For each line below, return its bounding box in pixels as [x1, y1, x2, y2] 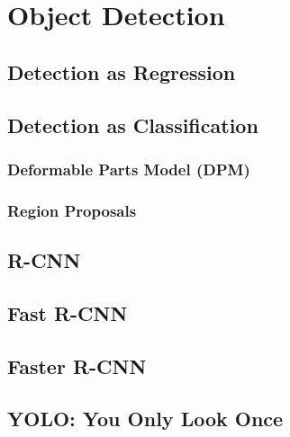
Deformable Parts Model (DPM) [7, 157, 250, 180]
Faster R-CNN [7, 352, 147, 379]
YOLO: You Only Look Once [7, 405, 284, 433]
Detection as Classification [7, 111, 258, 138]
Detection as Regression [7, 58, 236, 85]
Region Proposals [7, 199, 137, 221]
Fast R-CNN [7, 299, 128, 326]
